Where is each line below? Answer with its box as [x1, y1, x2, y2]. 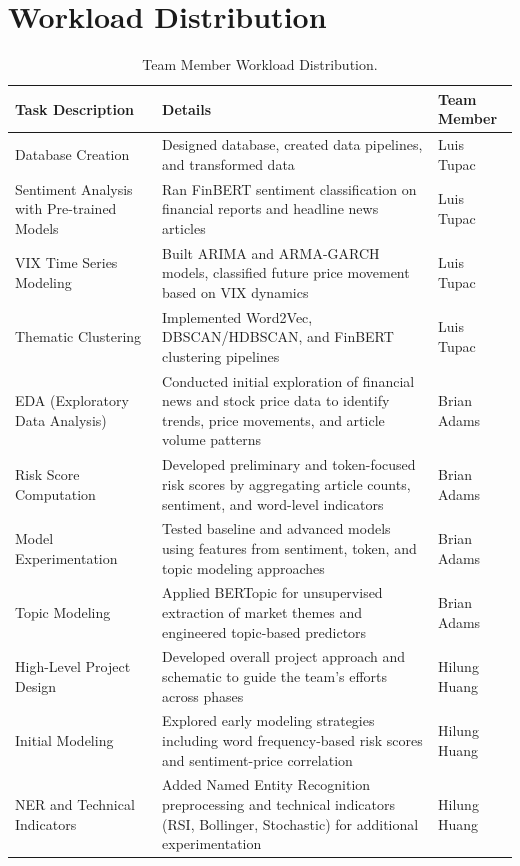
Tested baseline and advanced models [162, 518, 391, 539]
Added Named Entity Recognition [162, 774, 371, 795]
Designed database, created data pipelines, [162, 134, 423, 155]
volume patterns [162, 429, 261, 450]
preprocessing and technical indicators [162, 794, 395, 815]
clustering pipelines [162, 345, 280, 366]
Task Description [15, 98, 134, 119]
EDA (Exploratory [15, 390, 129, 411]
